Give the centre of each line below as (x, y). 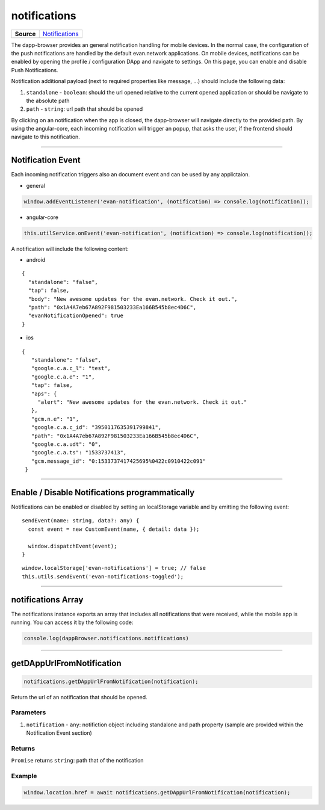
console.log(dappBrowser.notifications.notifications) (106, 638)
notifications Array (47, 600)
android (36, 260)
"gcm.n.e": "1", (55, 419)
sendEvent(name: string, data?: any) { (81, 521)
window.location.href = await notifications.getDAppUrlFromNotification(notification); (157, 792)
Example (24, 776)
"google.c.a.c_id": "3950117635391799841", (96, 428)
